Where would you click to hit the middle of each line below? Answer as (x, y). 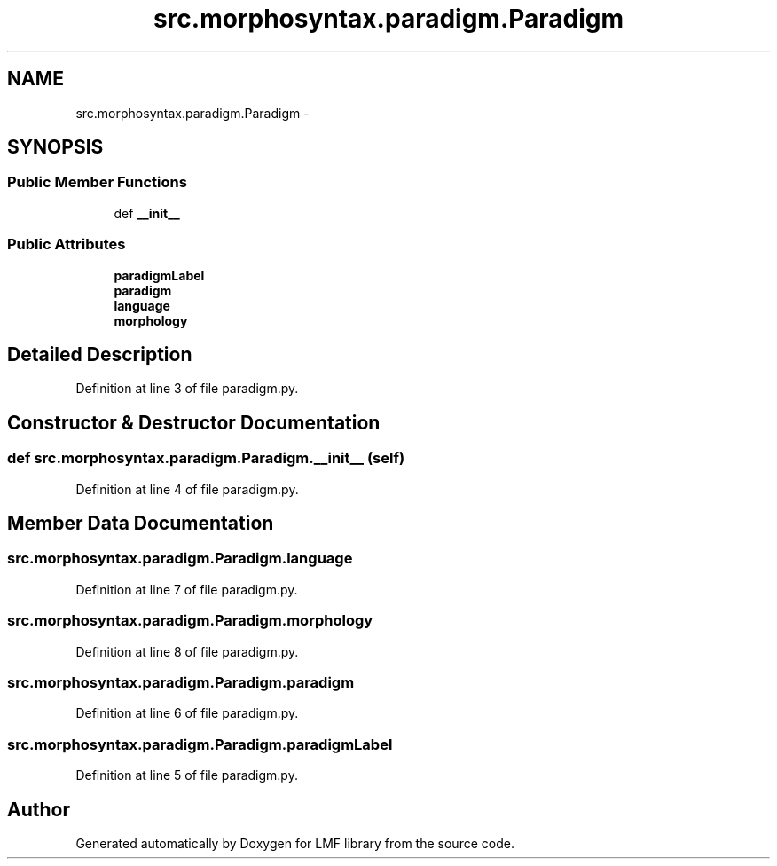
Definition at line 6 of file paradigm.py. (187, 713)
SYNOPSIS (55, 147)
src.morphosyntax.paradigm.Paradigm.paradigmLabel (200, 744)
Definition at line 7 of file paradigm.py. (187, 589)
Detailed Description (100, 354)
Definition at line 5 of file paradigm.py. (187, 775)
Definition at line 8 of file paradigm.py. (187, 651)
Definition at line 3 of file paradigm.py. (187, 389)
